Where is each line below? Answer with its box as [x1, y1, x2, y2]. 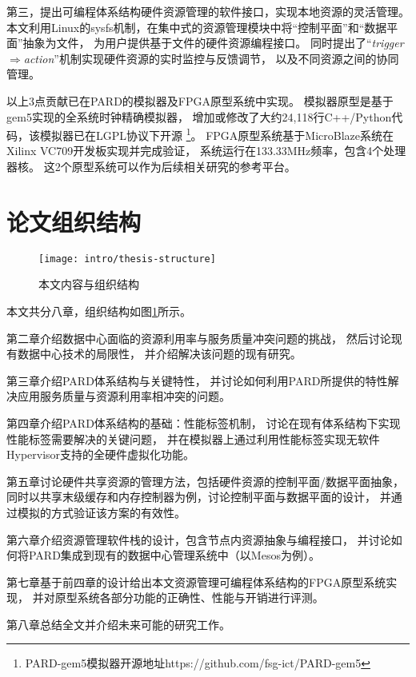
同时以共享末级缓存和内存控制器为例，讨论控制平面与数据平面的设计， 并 [6, 488, 391, 505]
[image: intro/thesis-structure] [38, 253, 216, 265]
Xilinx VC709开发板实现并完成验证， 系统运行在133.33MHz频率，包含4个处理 [6, 142, 406, 159]
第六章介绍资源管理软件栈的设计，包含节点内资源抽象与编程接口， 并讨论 [6, 531, 391, 548]
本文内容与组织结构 [38, 276, 139, 293]
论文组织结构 [6, 205, 142, 237]
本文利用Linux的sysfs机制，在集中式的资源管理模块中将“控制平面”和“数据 [6, 18, 387, 35]
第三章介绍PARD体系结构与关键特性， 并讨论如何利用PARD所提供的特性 [6, 372, 388, 388]
